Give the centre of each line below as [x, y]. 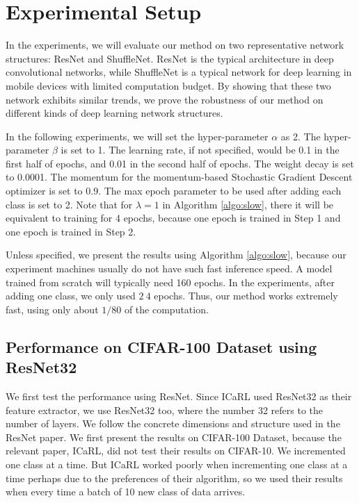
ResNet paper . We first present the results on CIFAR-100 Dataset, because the [174, 437]
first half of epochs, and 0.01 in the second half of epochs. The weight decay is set [180, 163]
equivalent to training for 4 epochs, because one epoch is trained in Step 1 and [173, 218]
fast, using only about [52, 309]
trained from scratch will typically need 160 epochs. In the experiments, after [170, 282]
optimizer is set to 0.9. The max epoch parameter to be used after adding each [174, 191]
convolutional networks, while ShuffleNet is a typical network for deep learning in [179, 72]
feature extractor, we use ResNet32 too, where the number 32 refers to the [165, 410]
